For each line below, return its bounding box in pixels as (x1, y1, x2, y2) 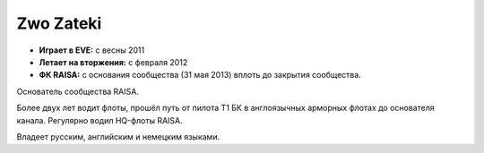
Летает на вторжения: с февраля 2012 (39, 56, 188, 67)
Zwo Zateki (16, 13, 102, 33)
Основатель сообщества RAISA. (16, 86, 139, 97)
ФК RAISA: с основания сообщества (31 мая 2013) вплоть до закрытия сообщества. (39, 70, 362, 81)
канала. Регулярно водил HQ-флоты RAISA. (16, 115, 183, 125)
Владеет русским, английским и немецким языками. (16, 131, 220, 142)
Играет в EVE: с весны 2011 (39, 45, 145, 55)
